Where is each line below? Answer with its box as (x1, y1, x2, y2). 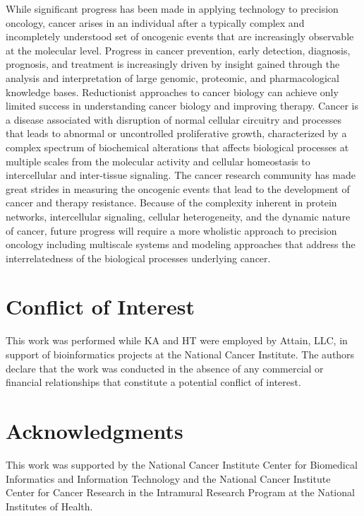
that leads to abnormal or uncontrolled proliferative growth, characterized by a (6, 126, 347, 141)
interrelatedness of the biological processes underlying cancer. (6, 250, 271, 265)
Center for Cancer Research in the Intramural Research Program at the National (6, 485, 355, 500)
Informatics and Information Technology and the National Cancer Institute (6, 471, 331, 486)
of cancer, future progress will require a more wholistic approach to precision (6, 223, 337, 238)
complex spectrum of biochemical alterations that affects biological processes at (6, 139, 349, 154)
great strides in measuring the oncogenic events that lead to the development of (6, 181, 350, 196)
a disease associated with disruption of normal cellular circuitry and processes (6, 112, 342, 127)
